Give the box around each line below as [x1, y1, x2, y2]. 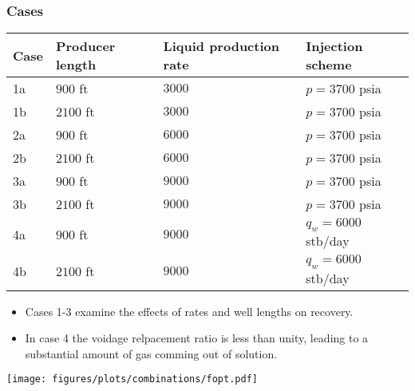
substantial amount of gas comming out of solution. [25, 345, 278, 361]
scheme [306, 55, 352, 74]
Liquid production [163, 37, 279, 56]
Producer [55, 37, 116, 56]
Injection [306, 37, 363, 56]
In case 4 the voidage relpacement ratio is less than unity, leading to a [25, 330, 369, 346]
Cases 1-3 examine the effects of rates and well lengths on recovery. [25, 302, 354, 319]
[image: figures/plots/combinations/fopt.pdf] [6, 373, 258, 385]
